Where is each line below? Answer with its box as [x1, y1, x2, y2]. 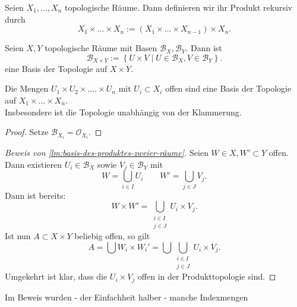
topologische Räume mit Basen [45, 42, 157, 54]
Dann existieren [5, 158, 62, 170]
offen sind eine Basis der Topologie [165, 82, 292, 95]
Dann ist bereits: [5, 189, 66, 201]
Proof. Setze [5, 126, 49, 138]
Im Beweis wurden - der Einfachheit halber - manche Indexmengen [5, 290, 248, 303]
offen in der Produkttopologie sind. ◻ [137, 270, 276, 283]
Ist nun [5, 229, 31, 242]
